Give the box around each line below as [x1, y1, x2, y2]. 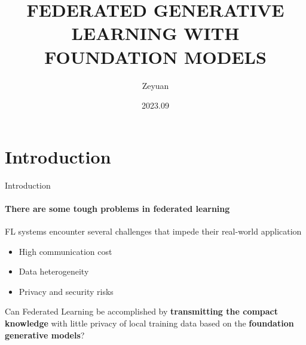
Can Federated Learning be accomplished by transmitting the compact [5, 305, 279, 318]
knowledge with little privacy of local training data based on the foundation [5, 316, 294, 329]
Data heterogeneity [19, 265, 89, 278]
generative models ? [5, 328, 85, 341]
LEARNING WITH [71, 21, 240, 45]
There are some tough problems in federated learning [5, 202, 230, 214]
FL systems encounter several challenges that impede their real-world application [5, 225, 302, 238]
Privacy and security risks [19, 285, 114, 297]
